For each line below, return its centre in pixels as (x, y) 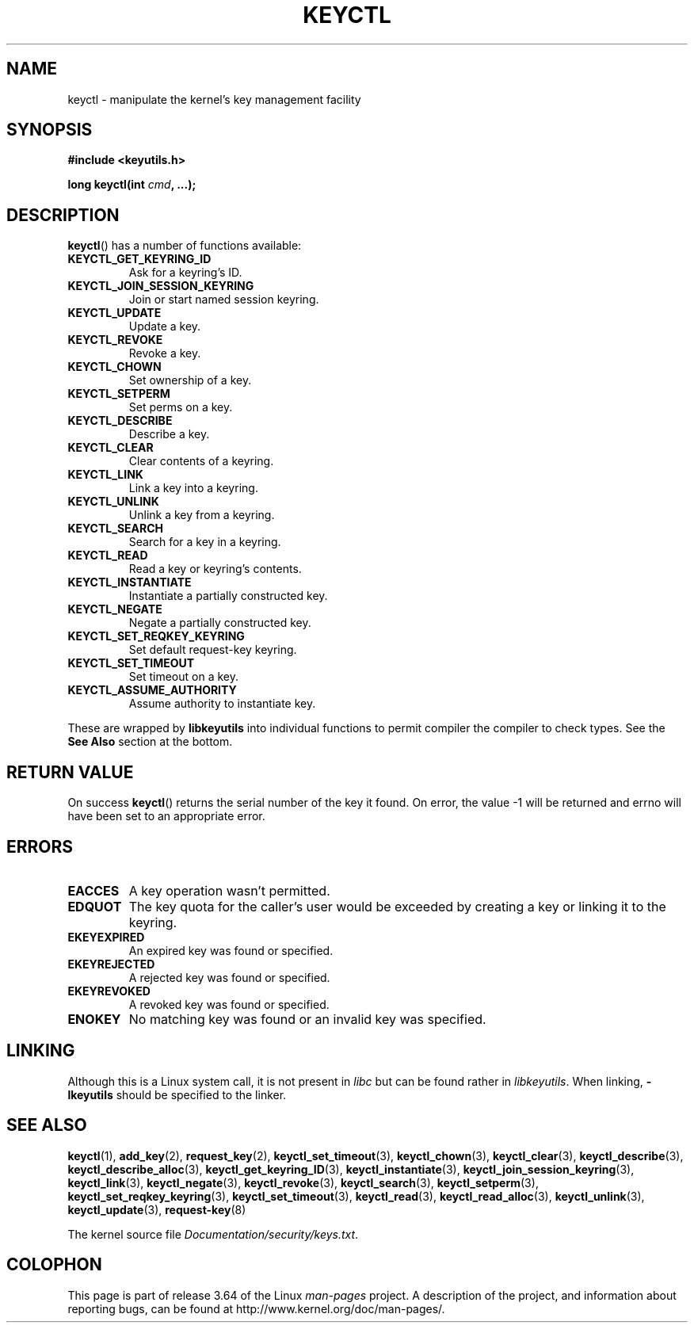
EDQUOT (95, 906)
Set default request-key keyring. (213, 650)
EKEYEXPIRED (106, 937)
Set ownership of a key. (190, 380)
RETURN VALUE (70, 772)
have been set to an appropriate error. (166, 816)
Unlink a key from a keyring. (202, 515)
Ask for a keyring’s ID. (185, 273)
